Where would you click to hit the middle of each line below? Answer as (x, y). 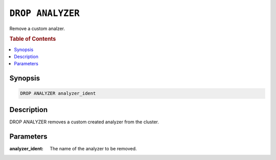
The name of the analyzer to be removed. (93, 148)
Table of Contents (33, 39)
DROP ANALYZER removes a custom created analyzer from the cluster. (84, 122)
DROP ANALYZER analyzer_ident (58, 94)
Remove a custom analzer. (37, 29)
